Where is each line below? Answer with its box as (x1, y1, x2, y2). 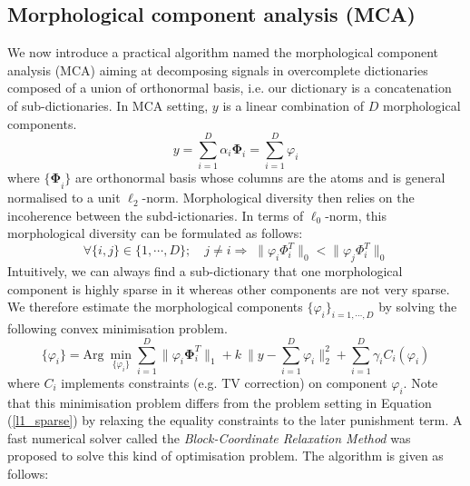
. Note (403, 372, 438, 392)
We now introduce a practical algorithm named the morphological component (7, 43, 439, 62)
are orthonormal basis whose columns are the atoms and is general (74, 168, 446, 187)
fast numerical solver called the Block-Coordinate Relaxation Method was (7, 428, 411, 447)
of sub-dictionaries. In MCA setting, (7, 95, 209, 114)
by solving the (378, 297, 457, 316)
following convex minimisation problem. (7, 319, 228, 338)
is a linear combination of (222, 95, 365, 114)
